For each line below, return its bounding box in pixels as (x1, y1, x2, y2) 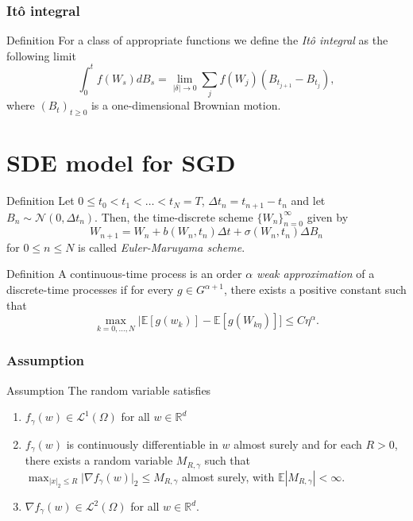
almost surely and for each (234, 435, 362, 452)
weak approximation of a (256, 265, 375, 282)
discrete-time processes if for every (6, 281, 174, 298)
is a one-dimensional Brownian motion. (91, 97, 281, 114)
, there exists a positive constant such (223, 281, 407, 298)
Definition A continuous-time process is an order (6, 265, 242, 282)
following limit (6, 47, 76, 64)
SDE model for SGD (6, 146, 236, 179)
